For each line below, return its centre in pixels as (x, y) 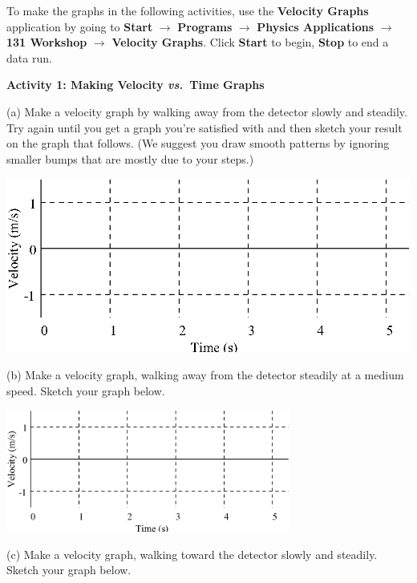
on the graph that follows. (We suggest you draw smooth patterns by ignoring (198, 143)
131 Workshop (47, 42)
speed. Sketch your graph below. (86, 390)
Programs (205, 26)
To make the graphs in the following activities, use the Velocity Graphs (188, 10)
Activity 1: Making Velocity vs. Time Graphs (136, 85)
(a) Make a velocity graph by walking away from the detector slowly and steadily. (207, 111)
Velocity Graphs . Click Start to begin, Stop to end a (250, 42)
